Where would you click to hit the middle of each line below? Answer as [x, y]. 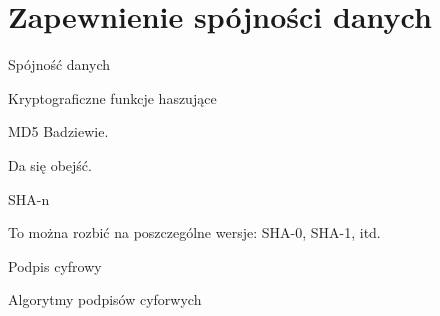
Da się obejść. [50, 164]
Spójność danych [59, 64]
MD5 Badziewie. [58, 131]
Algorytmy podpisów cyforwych [105, 299]
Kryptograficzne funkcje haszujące [112, 97]
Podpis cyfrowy [55, 265]
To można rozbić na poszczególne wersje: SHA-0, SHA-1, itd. [194, 232]
